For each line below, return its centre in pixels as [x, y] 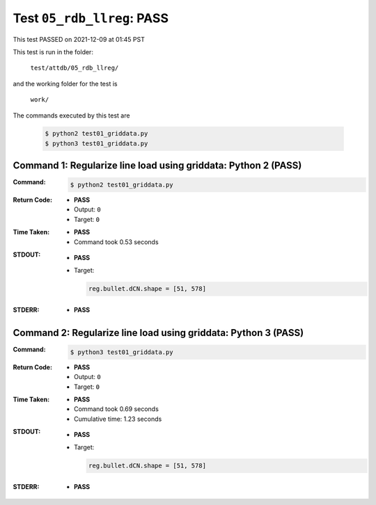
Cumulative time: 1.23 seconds [118, 419]
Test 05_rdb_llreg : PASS [91, 18]
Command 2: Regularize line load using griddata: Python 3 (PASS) [158, 333]
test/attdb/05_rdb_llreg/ [75, 68]
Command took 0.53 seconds [117, 242]
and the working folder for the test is [65, 83]
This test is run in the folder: [53, 51]
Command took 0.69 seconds [117, 409]
